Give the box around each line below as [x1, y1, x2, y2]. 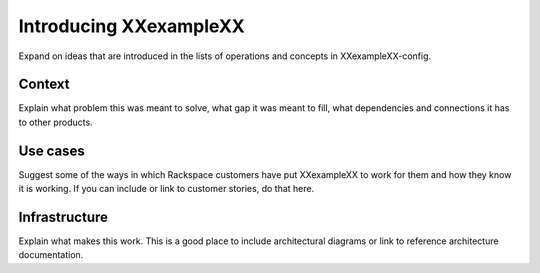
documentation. [18, 249, 84, 261]
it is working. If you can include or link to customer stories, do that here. [18, 183, 315, 195]
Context [18, 76, 70, 93]
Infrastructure [18, 208, 109, 225]
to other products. [18, 116, 94, 128]
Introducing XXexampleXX [18, 15, 245, 37]
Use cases [18, 142, 85, 159]
